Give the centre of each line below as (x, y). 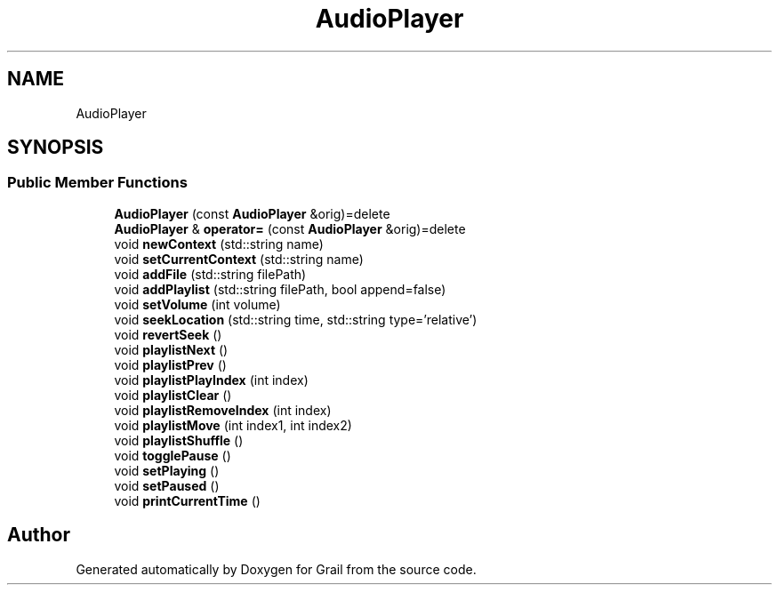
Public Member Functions (97, 183)
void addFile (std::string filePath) (210, 274)
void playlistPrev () (170, 364)
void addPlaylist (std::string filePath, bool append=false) (280, 289)
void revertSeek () (168, 334)
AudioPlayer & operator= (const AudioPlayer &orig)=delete (290, 228)
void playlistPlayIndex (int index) (211, 380)
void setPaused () (167, 485)
